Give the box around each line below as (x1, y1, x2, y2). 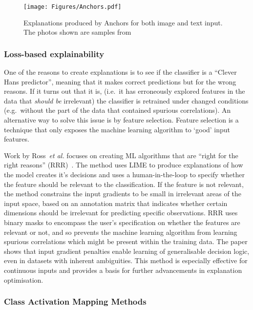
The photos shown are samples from (23, 27, 131, 37)
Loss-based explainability (4, 47, 105, 60)
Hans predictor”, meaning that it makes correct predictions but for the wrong (4, 76, 236, 86)
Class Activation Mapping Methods (4, 295, 147, 308)
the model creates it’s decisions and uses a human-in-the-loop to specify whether (4, 169, 245, 179)
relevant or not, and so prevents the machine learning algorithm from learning (4, 227, 237, 237)
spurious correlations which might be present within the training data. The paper (4, 236, 248, 247)
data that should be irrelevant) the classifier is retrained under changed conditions (4, 95, 249, 105)
